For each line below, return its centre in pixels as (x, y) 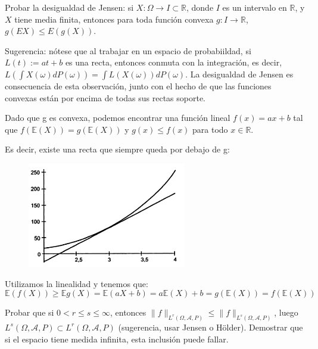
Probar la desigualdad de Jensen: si (69, 7)
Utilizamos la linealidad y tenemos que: (77, 283)
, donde (200, 7)
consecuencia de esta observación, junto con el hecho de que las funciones (138, 85)
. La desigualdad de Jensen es (239, 74)
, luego (286, 312)
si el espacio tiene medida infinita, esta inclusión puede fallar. (117, 339)
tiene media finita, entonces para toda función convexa (114, 19)
